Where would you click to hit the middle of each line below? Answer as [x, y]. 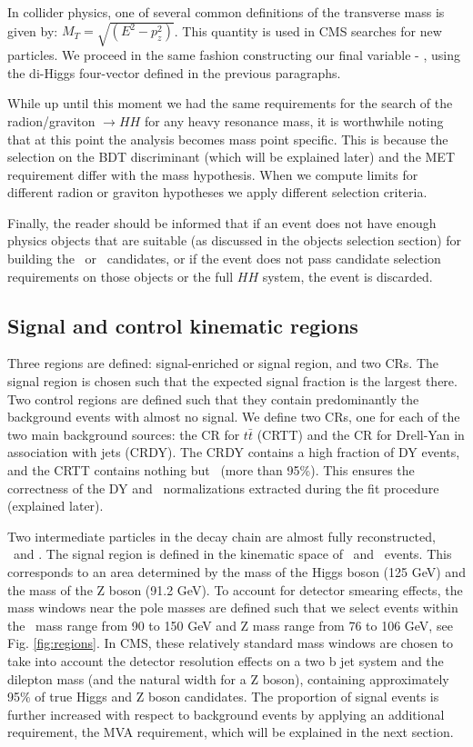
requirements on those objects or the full [121, 276]
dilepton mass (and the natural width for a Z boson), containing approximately [228, 678]
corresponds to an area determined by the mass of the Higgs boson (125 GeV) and [236, 572]
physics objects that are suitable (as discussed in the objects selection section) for [235, 240]
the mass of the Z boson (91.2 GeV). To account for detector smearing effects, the [235, 589]
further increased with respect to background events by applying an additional [226, 714]
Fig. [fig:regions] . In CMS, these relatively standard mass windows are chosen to [231, 643]
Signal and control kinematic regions [183, 325]
